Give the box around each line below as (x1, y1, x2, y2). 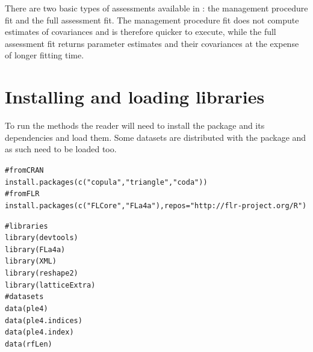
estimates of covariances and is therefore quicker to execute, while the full (5, 25, 276, 38)
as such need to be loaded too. (5, 143, 117, 155)
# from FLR (5, 190, 40, 199)
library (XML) (5, 257, 57, 266)
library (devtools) (5, 233, 78, 242)
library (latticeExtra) (5, 280, 96, 289)
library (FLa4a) (5, 245, 66, 254)
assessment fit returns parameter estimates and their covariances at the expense (5, 37, 299, 49)
